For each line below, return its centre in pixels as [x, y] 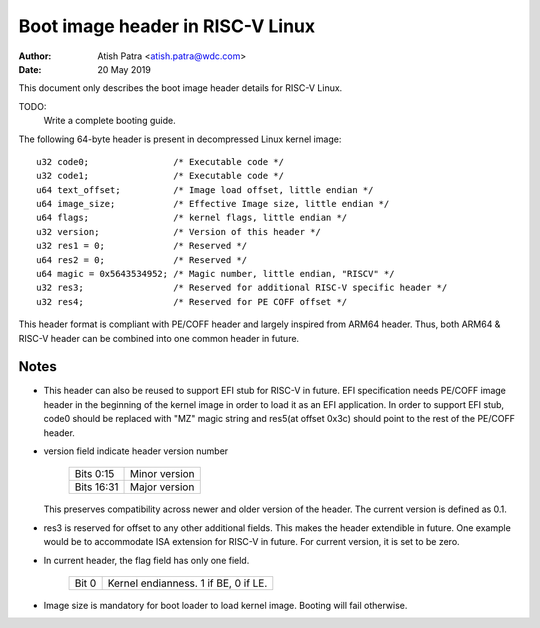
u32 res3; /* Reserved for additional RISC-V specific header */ [242, 288]
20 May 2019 [124, 69]
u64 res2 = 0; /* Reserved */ [142, 259]
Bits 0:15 [94, 474]
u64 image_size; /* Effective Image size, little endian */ [213, 204]
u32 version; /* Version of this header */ [179, 231]
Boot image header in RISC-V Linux [167, 26]
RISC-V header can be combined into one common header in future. [159, 338]
